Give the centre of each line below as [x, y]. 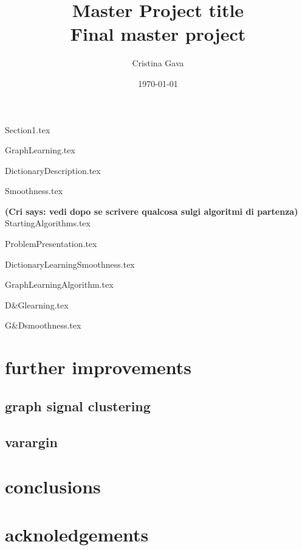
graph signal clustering [78, 406]
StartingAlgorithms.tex [48, 223]
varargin [31, 441]
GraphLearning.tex [40, 150]
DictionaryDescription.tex [53, 170]
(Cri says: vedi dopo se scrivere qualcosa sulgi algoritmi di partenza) [152, 211]
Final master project [158, 34]
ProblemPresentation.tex [51, 244]
